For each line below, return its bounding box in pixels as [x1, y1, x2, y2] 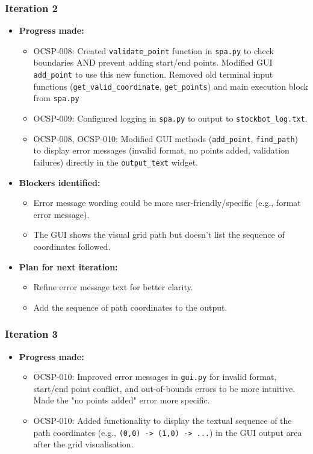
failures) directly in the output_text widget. [33, 155, 198, 168]
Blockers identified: [19, 176, 101, 188]
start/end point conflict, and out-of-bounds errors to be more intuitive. [33, 382, 296, 394]
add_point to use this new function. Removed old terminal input [33, 68, 273, 81]
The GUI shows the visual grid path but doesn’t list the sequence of [33, 228, 285, 241]
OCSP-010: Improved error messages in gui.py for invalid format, [33, 370, 277, 383]
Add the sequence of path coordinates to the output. [33, 300, 228, 313]
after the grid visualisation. [33, 438, 134, 450]
